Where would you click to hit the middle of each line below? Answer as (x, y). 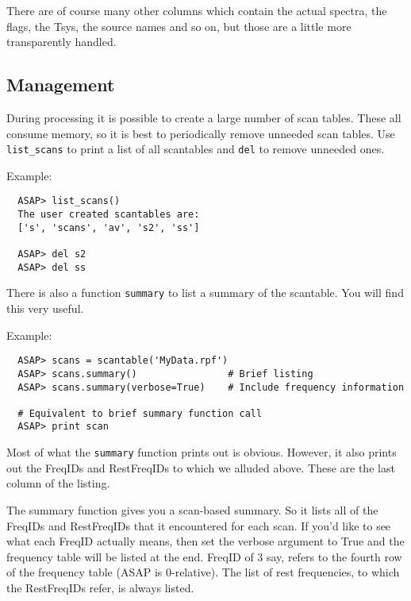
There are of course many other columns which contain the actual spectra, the (197, 10)
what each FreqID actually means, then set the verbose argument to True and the (205, 541)
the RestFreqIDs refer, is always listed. (100, 587)
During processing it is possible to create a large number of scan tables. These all (204, 117)
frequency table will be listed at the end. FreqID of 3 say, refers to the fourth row (204, 556)
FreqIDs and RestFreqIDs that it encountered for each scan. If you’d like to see (199, 525)
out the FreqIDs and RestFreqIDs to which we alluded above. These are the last (201, 467)
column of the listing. (58, 483)
